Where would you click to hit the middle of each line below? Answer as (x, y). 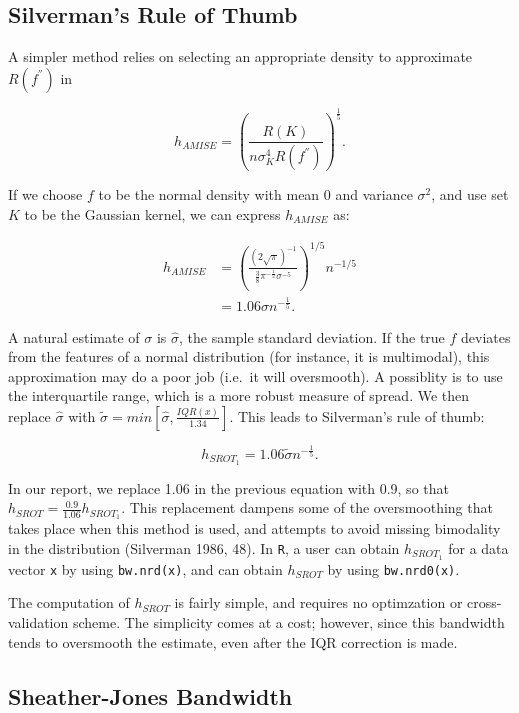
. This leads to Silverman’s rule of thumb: (357, 415)
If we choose (45, 194)
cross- (484, 602)
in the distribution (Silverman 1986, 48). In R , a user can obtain (204, 547)
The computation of (69, 602)
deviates (486, 336)
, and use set (470, 194)
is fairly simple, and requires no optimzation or (318, 602)
